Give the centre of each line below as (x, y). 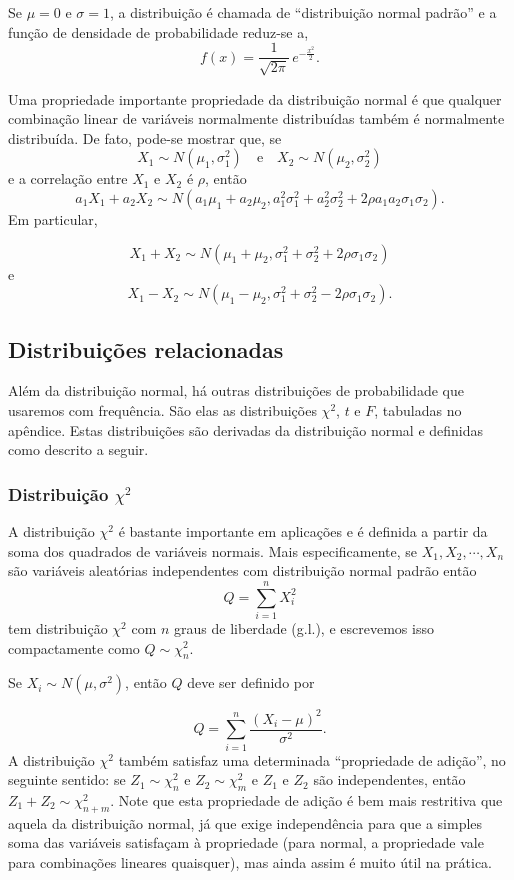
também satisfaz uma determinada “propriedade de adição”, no (312, 759)
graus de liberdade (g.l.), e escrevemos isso (304, 627)
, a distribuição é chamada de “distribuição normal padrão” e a (303, 12)
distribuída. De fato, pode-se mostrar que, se (145, 137)
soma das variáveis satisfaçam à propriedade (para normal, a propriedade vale (246, 842)
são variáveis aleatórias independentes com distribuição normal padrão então (242, 570)
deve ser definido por (251, 682)
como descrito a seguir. (78, 449)
